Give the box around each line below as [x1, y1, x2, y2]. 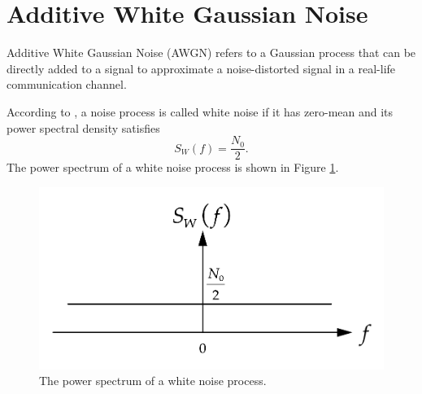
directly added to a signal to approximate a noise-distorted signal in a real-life [7, 59, 396, 77]
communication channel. [7, 76, 127, 93]
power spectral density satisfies [7, 119, 160, 136]
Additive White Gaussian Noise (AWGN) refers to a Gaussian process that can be [7, 44, 416, 61]
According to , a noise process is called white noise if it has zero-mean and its [7, 103, 394, 120]
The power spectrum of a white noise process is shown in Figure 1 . [7, 159, 339, 176]
